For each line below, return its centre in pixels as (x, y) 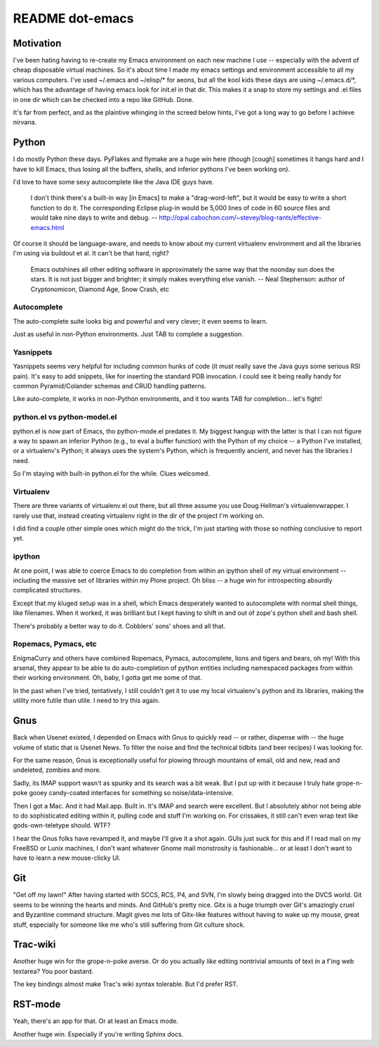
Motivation (37, 43)
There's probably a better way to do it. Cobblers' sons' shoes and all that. (119, 626)
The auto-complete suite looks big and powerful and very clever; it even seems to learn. (140, 321)
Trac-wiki (34, 945)
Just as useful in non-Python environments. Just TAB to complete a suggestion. (128, 334)
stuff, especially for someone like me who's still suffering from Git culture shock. (129, 925)
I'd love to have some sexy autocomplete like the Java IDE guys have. (113, 182)
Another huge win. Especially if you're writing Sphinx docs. (98, 1034)
